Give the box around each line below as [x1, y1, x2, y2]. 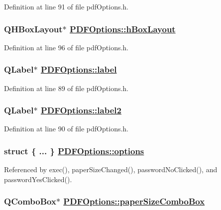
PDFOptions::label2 [40, 104, 121, 116]
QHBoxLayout [4, 22, 63, 35]
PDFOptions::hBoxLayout [70, 22, 176, 35]
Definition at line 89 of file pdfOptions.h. [4, 83, 128, 93]
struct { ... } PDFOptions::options [4, 144, 144, 157]
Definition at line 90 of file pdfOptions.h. [4, 123, 128, 134]
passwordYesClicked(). [4, 174, 72, 184]
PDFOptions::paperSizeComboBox [63, 195, 205, 208]
